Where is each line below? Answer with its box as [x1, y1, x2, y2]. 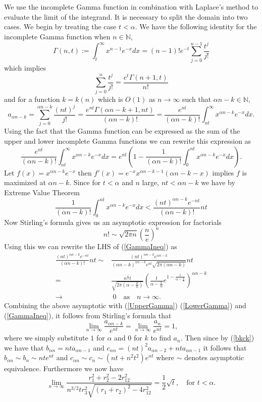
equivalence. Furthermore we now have [4, 363, 124, 374]
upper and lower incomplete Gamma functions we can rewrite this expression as [4, 136, 251, 146]
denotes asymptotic [184, 352, 244, 363]
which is [97, 93, 123, 104]
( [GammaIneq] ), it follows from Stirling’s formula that [4, 310, 172, 320]
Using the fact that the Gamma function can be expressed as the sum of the [4, 126, 240, 136]
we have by [201, 177, 235, 188]
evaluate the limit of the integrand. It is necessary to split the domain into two [4, 11, 248, 22]
